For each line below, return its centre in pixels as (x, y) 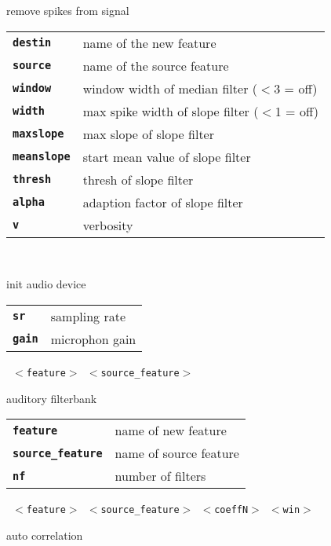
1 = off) (296, 111)
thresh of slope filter (138, 179)
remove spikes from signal (68, 10)
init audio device (46, 284)
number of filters (160, 476)
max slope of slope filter (149, 134)
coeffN (231, 510)
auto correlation (45, 535)
